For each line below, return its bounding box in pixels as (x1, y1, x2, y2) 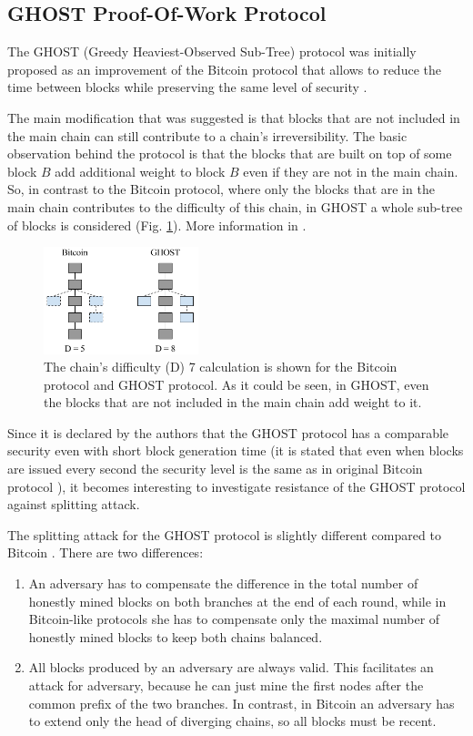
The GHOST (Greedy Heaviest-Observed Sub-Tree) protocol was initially (7, 42, 417, 61)
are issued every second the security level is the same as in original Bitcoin (7, 459, 423, 478)
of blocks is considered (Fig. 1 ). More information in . (7, 215, 307, 234)
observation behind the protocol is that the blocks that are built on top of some (7, 144, 452, 163)
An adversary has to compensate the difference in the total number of (28, 574, 418, 593)
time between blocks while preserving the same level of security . (7, 77, 367, 97)
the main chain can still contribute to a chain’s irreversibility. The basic (7, 126, 408, 145)
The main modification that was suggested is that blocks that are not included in (7, 107, 460, 127)
